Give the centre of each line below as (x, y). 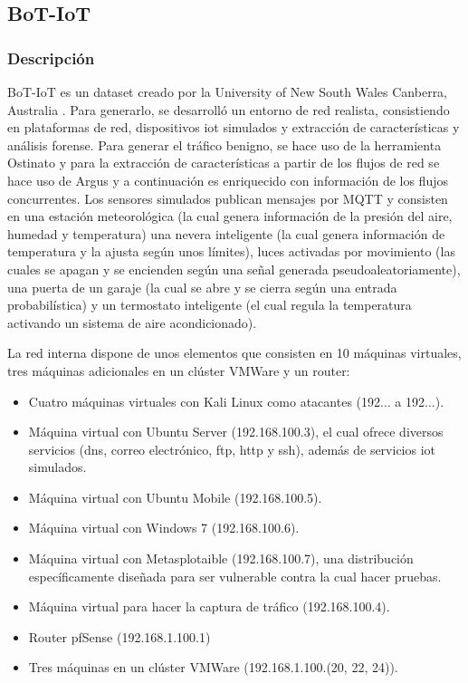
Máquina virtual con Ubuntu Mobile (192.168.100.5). (175, 497)
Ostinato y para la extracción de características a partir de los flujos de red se (224, 163)
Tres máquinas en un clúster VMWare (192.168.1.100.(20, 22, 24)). (213, 667)
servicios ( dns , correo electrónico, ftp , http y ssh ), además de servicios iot (232, 449)
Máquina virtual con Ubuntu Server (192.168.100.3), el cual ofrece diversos (236, 432)
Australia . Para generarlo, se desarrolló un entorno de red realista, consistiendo (229, 109)
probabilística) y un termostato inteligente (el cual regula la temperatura (210, 305)
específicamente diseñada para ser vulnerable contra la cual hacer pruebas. (235, 576)
